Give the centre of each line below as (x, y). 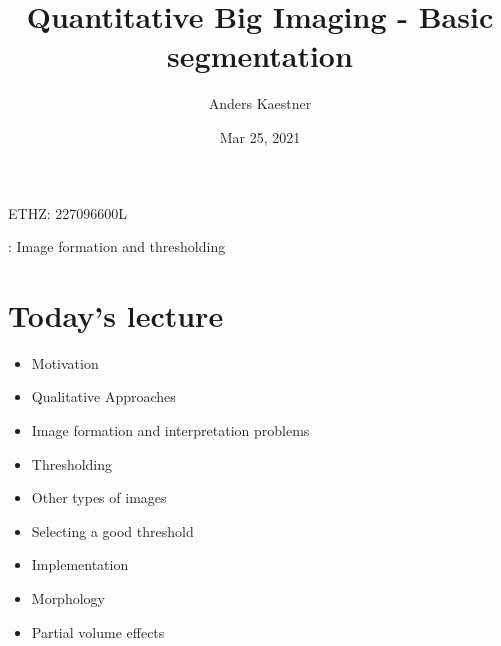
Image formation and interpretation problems (170, 430)
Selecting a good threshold (112, 530)
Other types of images (99, 497)
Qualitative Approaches (103, 396)
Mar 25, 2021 (260, 136)
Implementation (80, 564)
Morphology (68, 597)
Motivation (65, 362)
